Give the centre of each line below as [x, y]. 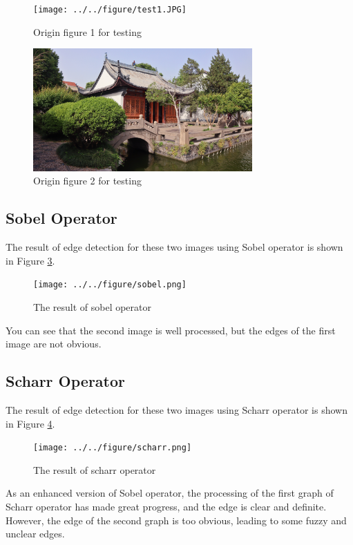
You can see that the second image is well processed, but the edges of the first [171, 330]
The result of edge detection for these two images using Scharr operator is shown [176, 410]
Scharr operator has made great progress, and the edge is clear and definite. [166, 507]
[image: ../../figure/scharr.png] [113, 448]
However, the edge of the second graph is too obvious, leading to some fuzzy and [176, 520]
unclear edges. [35, 534]
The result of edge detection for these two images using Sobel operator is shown [174, 247]
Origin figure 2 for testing [87, 181]
